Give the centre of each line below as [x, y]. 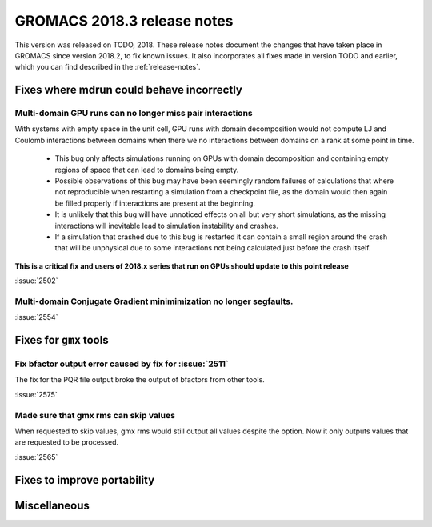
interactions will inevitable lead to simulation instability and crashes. [167, 226]
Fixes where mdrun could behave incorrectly [129, 90]
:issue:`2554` [36, 317]
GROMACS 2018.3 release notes [124, 21]
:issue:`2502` [36, 281]
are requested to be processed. [67, 442]
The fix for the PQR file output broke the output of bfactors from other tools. [140, 380]
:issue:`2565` [36, 457]
